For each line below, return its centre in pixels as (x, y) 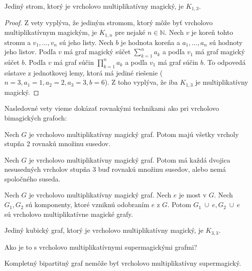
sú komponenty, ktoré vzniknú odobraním (87, 204)
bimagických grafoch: (36, 117)
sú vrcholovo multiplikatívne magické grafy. (69, 214)
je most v (193, 195)
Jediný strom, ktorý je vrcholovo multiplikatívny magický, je (94, 6)
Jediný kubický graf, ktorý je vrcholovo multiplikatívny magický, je (104, 230)
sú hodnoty (226, 42)
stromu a (18, 42)
